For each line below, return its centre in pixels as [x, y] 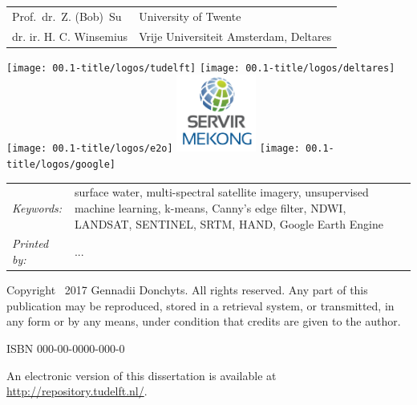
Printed [30, 243]
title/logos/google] [61, 164]
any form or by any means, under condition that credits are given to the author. [204, 321]
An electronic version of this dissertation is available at [142, 375]
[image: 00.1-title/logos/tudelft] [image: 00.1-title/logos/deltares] [201, 68]
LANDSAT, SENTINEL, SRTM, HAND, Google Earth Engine [229, 223]
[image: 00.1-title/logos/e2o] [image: [153, 149]
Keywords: [37, 208]
